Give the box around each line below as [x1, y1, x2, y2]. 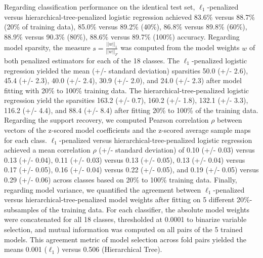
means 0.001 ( [4, 244, 47, 254]
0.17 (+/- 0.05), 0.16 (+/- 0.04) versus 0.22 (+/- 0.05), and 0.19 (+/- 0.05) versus [4, 164, 259, 175]
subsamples [4, 204, 39, 214]
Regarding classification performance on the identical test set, [4, 2, 195, 12]
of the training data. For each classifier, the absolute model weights [41, 204, 250, 214]
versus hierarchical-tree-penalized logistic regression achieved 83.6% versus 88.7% [4, 11, 255, 22]
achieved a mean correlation [4, 144, 91, 155]
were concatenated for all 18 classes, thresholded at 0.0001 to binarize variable [4, 214, 247, 225]
